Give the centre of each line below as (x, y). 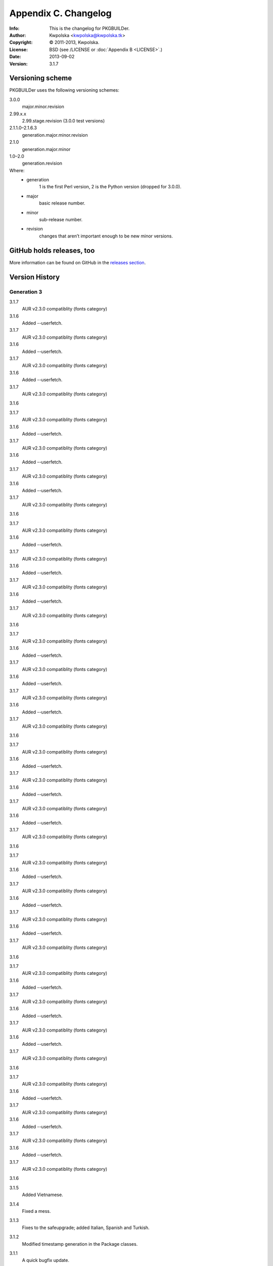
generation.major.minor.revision (55, 135)
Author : (18, 35)
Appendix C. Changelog (60, 13)
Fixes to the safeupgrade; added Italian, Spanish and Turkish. (86, 1228)
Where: (17, 170)
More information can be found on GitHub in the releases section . (78, 262)
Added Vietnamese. (42, 1195)
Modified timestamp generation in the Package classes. (80, 1244)
